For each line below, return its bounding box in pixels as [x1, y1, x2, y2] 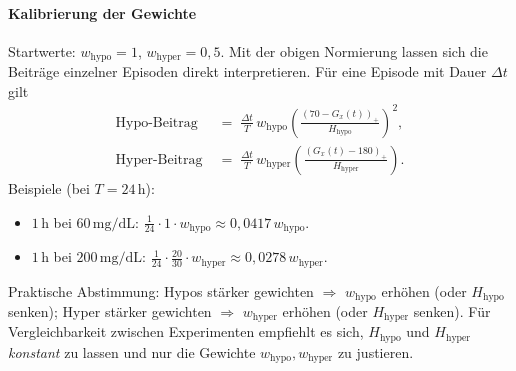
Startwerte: [8, 40, 76, 61]
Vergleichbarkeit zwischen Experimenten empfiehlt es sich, [8, 321, 364, 342]
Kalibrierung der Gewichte [8, 2, 197, 23]
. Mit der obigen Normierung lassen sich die [220, 40, 488, 61]
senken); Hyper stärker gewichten [8, 300, 212, 321]
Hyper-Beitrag [115, 152, 203, 167]
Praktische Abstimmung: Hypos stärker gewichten [8, 280, 314, 301]
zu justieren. [337, 341, 414, 362]
